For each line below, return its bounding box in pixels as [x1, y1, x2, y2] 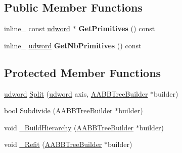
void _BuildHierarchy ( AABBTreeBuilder [4, 122, 134, 132]
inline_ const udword [4, 23, 70, 34]
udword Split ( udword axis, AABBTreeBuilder [4, 88, 148, 99]
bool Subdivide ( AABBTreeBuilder [4, 105, 113, 116]
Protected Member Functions [4, 64, 161, 80]
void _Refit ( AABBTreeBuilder [4, 139, 102, 149]
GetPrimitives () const [78, 23, 155, 34]
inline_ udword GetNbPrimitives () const [4, 40, 142, 50]
